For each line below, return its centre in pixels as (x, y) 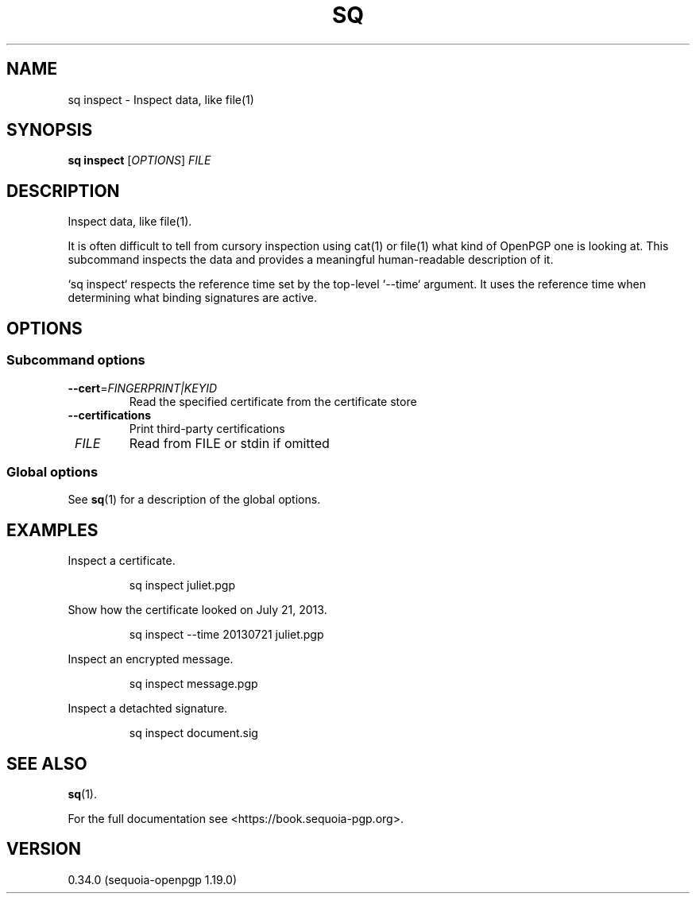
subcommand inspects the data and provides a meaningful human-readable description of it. (311, 260)
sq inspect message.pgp (193, 684)
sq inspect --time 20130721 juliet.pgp (226, 635)
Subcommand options (76, 360)
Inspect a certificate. (122, 561)
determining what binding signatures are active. (192, 298)
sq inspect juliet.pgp (182, 585)
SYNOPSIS (50, 130)
